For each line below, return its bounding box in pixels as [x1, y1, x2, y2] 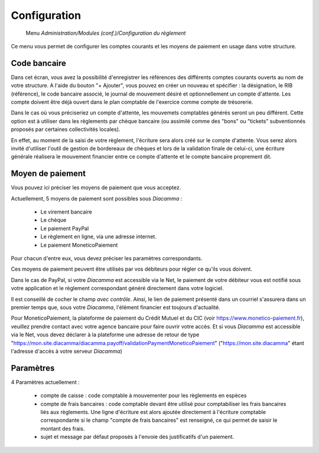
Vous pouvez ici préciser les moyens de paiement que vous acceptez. [11, 184, 181, 191]
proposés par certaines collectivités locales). [11, 126, 121, 133]
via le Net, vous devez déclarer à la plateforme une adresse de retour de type [11, 331, 200, 339]
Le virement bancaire [40, 208, 93, 215]
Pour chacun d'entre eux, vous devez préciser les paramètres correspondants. [11, 255, 203, 262]
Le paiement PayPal [40, 225, 89, 232]
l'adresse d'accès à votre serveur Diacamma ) [11, 347, 122, 354]
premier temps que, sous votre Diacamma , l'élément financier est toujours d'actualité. [11, 304, 221, 311]
